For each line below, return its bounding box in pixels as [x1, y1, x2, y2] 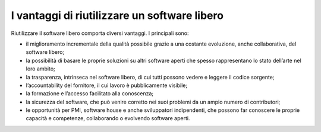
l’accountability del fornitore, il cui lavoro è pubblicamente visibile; [26, 82, 187, 89]
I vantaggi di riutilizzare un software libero [11, 9, 224, 22]
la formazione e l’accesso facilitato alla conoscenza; [26, 90, 154, 97]
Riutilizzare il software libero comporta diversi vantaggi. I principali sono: [11, 30, 189, 37]
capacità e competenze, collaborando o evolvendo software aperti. [26, 115, 190, 122]
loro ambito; [26, 65, 56, 72]
